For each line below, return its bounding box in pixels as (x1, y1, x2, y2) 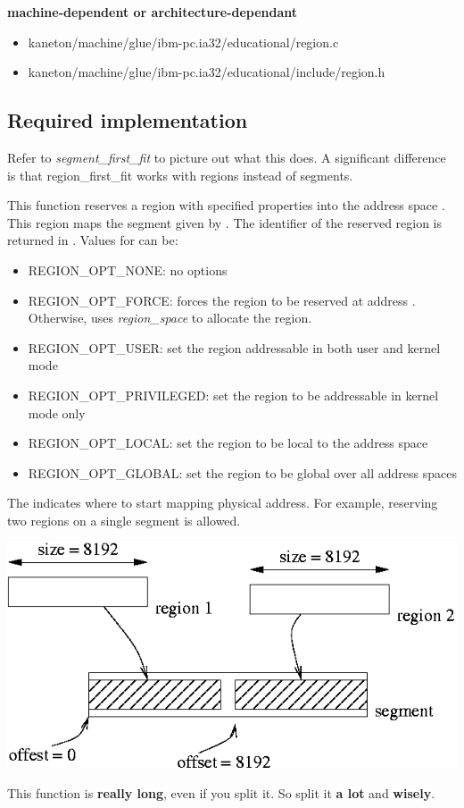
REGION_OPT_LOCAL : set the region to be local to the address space (28, 433, 428, 452)
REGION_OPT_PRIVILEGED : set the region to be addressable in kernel (28, 385, 439, 404)
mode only (28, 403, 86, 422)
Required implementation (7, 106, 248, 134)
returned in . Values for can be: (7, 231, 178, 249)
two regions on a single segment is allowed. (7, 510, 241, 529)
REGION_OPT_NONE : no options (28, 260, 228, 279)
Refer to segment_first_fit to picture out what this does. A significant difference (7, 147, 446, 166)
